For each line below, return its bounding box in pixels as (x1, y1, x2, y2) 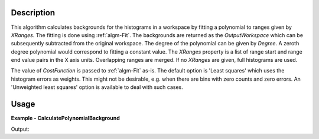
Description (11, 8, 56, 18)
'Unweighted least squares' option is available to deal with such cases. (11, 84, 183, 91)
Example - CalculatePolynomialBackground (11, 115, 121, 122)
